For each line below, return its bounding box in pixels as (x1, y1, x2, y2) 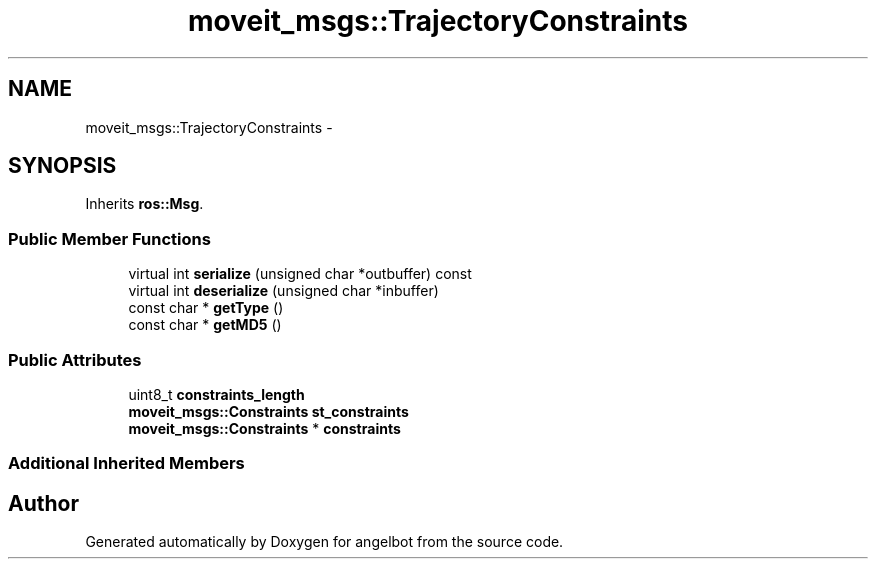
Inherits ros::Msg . (85, 195, 204, 213)
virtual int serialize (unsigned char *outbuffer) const (128, 265, 472, 283)
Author (8, 490, 79, 516)
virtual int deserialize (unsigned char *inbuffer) (128, 282, 439, 300)
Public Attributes (8, 349, 142, 370)
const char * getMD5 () (128, 316, 282, 334)
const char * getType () (128, 299, 284, 317)
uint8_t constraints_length (128, 385, 305, 403)
